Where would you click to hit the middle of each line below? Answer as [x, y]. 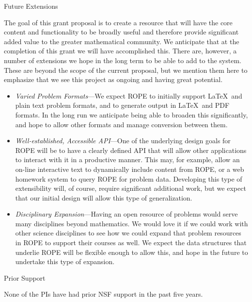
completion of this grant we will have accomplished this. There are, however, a [120, 51]
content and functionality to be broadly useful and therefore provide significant [121, 32]
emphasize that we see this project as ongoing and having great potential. [113, 79]
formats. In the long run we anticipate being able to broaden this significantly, [132, 114]
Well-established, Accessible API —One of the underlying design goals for [123, 141]
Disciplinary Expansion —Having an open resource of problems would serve [126, 214]
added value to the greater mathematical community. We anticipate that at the [122, 41]
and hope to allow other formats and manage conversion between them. [121, 124]
